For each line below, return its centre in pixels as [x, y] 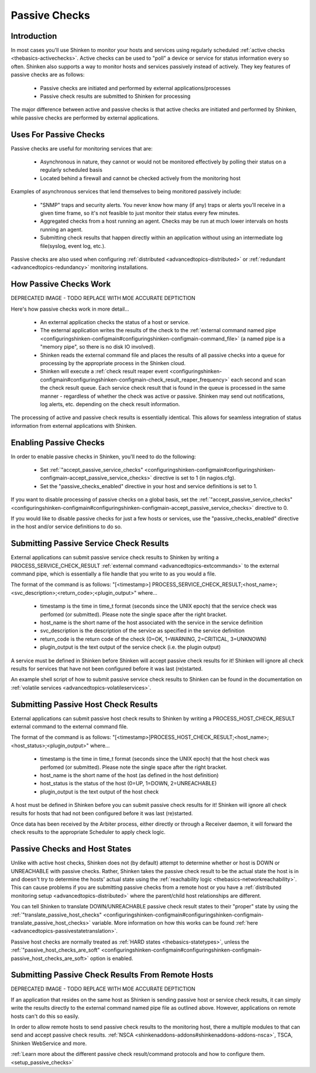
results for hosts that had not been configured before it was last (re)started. [102, 813]
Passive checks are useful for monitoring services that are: [82, 148]
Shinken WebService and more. [49, 1043]
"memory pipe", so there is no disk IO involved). [97, 347]
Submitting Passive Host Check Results [84, 704]
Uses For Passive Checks [58, 134]
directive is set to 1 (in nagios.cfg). [195, 478]
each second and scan [258, 379]
